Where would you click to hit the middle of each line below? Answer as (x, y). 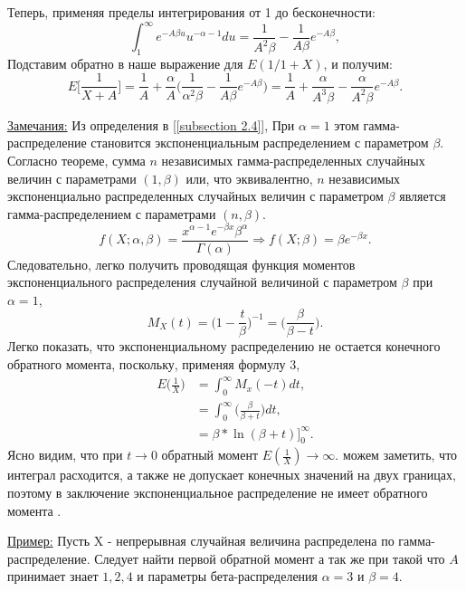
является (423, 196)
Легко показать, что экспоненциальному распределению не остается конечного (224, 346)
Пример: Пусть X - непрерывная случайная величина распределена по (201, 541)
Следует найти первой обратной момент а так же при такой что (270, 558)
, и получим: (358, 63)
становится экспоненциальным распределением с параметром (260, 143)
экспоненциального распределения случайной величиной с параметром (202, 282)
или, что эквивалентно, (249, 178)
